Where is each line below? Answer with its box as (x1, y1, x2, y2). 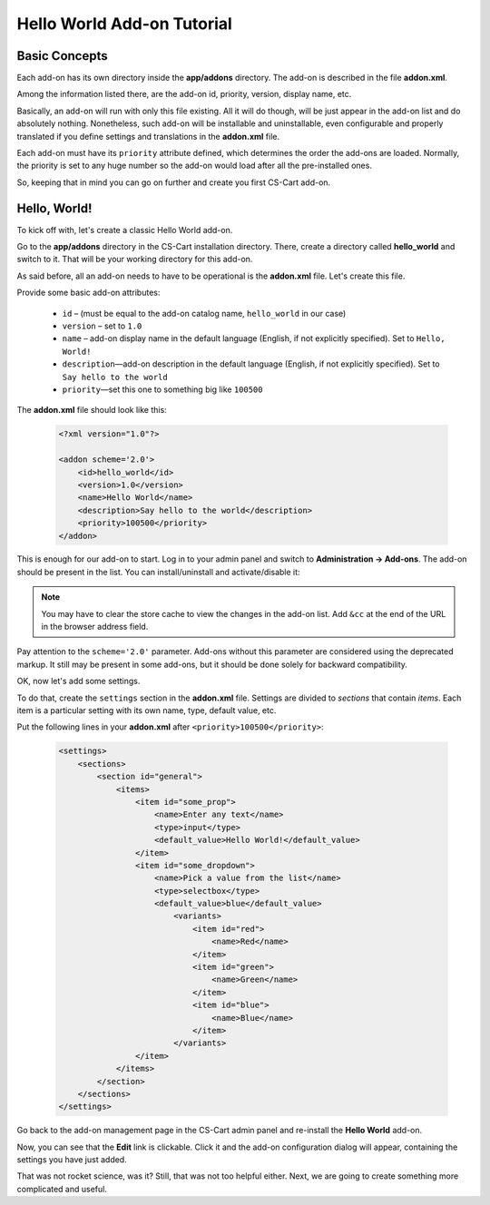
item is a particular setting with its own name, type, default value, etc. (16, 705, 277, 716)
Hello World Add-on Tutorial (16, 14, 233, 34)
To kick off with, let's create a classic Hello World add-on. (16, 224, 233, 235)
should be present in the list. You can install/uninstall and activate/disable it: (16, 566, 300, 577)
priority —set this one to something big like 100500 (62, 384, 263, 395)
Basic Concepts (16, 48, 108, 64)
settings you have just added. (16, 1154, 127, 1165)
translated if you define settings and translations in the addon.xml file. (16, 131, 280, 142)
